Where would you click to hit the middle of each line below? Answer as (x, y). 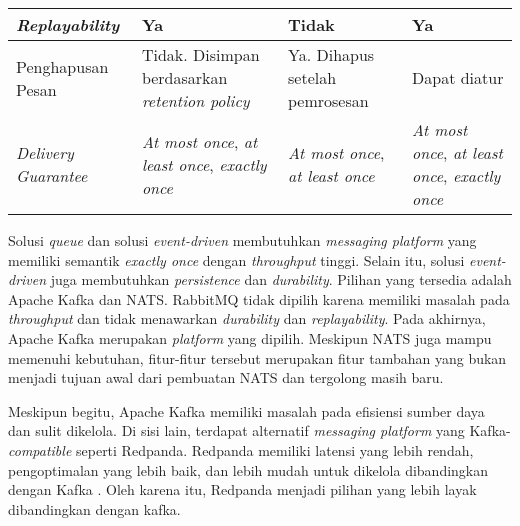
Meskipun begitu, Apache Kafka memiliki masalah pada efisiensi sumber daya (246, 410)
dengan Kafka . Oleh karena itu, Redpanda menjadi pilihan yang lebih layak (242, 489)
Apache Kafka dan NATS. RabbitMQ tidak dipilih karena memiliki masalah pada (259, 298)
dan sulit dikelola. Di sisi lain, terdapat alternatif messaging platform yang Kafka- (259, 430)
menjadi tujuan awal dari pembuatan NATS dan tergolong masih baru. (226, 377)
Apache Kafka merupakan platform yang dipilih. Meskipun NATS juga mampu (250, 337)
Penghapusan (62, 66)
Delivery (45, 152)
